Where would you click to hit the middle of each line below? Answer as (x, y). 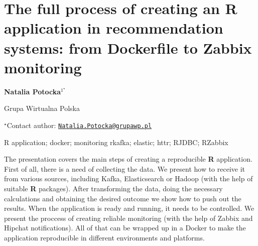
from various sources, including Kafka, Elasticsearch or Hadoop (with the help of (128, 178)
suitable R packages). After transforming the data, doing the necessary (113, 188)
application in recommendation (114, 28)
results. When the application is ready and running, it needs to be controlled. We (129, 208)
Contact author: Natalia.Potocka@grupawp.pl (79, 125)
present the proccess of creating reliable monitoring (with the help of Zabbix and (128, 218)
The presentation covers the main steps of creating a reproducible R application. (128, 159)
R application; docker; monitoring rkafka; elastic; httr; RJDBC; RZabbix (116, 142)
